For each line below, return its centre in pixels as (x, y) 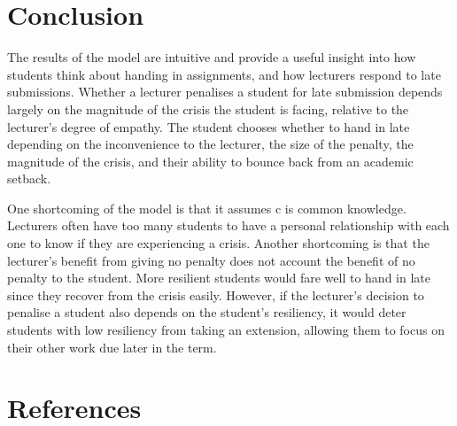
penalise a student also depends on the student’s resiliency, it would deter (207, 312)
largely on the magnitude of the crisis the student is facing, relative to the (208, 108)
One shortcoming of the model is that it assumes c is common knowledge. (207, 208)
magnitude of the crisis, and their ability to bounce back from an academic (210, 161)
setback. (29, 178)
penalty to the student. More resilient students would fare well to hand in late (219, 278)
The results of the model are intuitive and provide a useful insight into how (212, 57)
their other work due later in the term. (112, 347)
